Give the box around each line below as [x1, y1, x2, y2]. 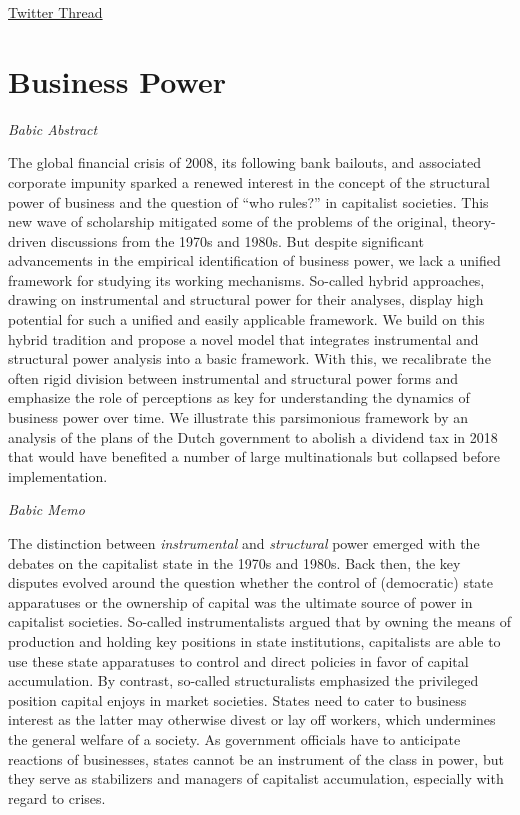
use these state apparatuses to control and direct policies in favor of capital [8, 650, 469, 671]
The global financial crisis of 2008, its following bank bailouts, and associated [8, 152, 482, 173]
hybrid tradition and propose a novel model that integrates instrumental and [8, 328, 479, 349]
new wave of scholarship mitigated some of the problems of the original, [8, 211, 448, 232]
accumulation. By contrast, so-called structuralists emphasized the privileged [8, 670, 479, 691]
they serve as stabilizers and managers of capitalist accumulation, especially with [8, 768, 504, 789]
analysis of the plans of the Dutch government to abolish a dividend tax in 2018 [8, 426, 498, 447]
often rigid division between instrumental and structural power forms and [8, 367, 459, 388]
